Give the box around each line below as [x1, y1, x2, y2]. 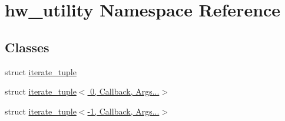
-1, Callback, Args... [87, 105, 160, 117]
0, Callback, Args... [90, 85, 160, 98]
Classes [5, 38, 49, 56]
